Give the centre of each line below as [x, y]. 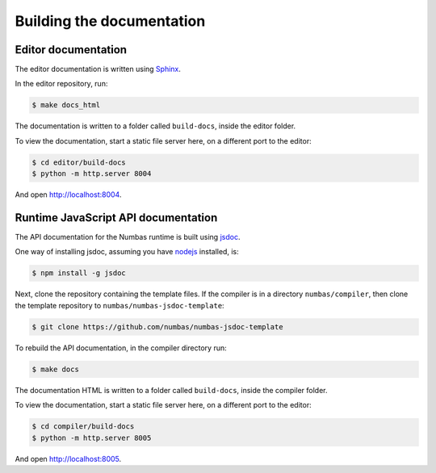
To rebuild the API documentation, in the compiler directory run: [121, 348]
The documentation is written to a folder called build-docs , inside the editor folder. [155, 126]
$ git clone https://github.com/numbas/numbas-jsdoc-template [157, 326]
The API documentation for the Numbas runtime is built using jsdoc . [128, 237]
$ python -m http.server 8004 [92, 174]
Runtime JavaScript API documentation [116, 218]
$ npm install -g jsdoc [79, 273]
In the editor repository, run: [61, 84]
